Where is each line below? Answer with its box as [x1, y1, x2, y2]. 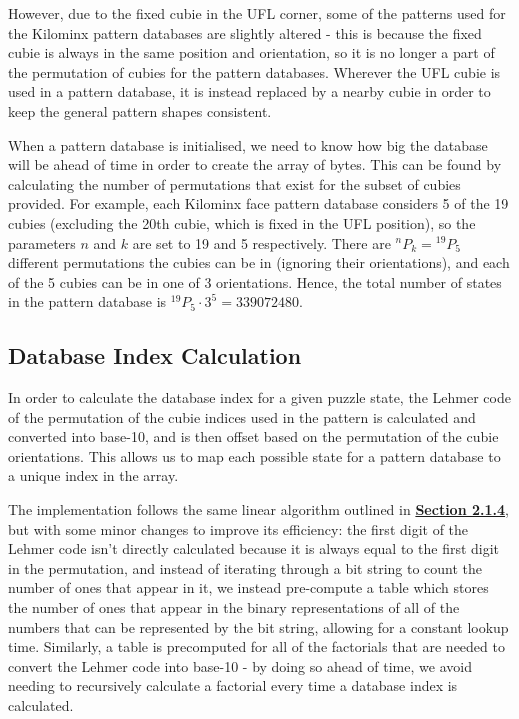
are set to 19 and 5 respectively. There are [132, 232, 391, 253]
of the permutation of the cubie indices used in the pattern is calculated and [8, 406, 476, 427]
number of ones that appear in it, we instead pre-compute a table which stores [8, 577, 489, 598]
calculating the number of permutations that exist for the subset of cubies [8, 173, 461, 194]
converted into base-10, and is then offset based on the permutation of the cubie [8, 426, 499, 447]
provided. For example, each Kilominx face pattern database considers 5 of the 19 [8, 193, 509, 214]
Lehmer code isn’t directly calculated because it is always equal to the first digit [8, 538, 500, 559]
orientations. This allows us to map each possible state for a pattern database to [8, 445, 501, 466]
